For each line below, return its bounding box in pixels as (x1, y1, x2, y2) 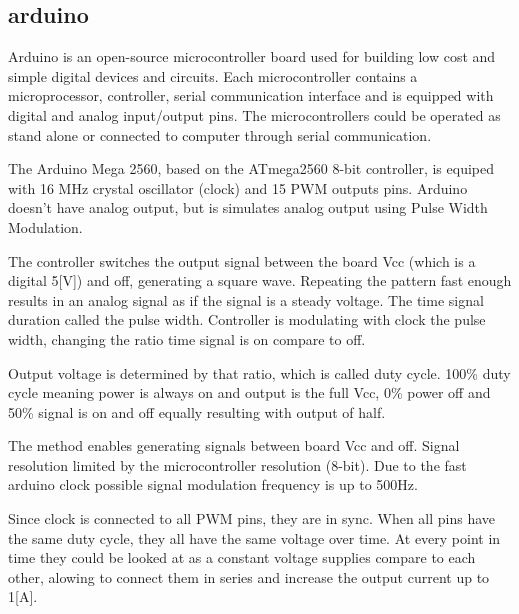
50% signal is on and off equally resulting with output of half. (8, 401, 386, 422)
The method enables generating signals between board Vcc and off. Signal (8, 435, 460, 456)
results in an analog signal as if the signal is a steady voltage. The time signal (8, 289, 484, 310)
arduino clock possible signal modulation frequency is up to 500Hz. (8, 474, 418, 495)
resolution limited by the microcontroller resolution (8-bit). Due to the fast (8, 454, 467, 475)
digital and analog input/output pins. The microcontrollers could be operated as (8, 104, 501, 125)
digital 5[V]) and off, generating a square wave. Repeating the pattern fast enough (8, 270, 512, 291)
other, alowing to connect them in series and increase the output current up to (8, 566, 490, 587)
